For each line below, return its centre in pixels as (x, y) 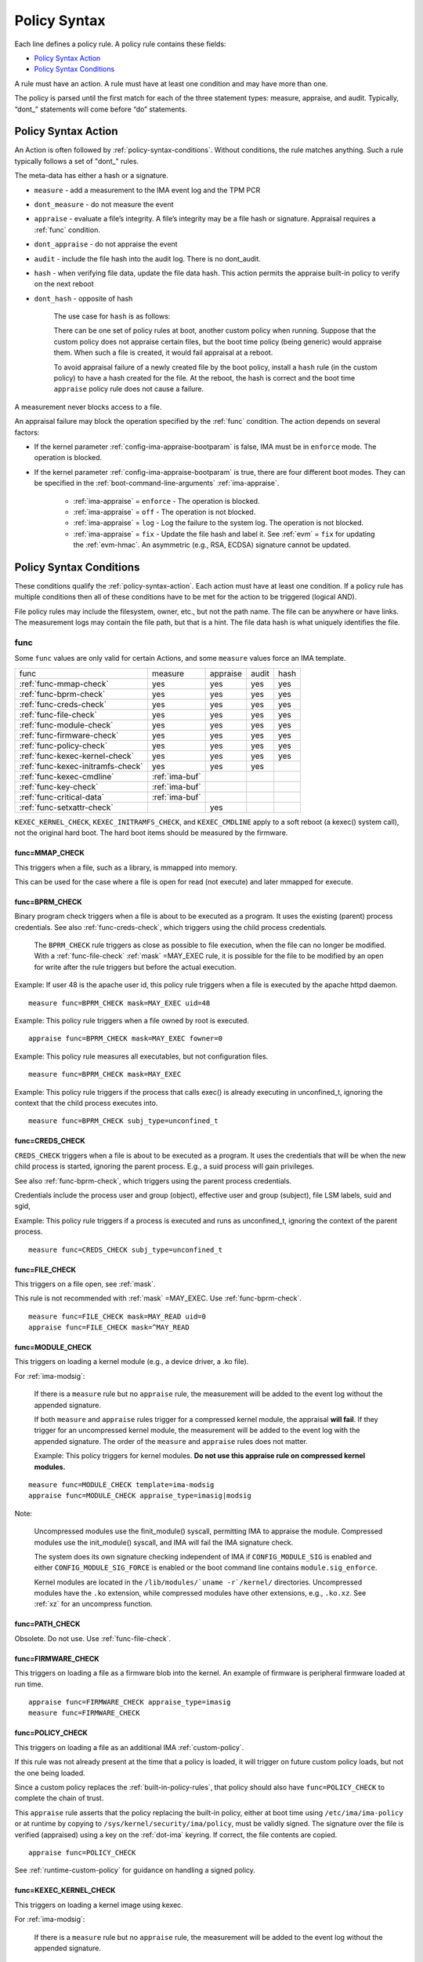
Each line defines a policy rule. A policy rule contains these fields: (120, 44)
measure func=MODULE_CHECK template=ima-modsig (121, 1484)
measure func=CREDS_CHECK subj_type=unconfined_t (126, 1249)
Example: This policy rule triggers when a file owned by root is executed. (132, 1021)
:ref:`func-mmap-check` (64, 684)
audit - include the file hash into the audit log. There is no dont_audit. (148, 258)
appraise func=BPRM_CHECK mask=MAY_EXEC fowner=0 (126, 1039)
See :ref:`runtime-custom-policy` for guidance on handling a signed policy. (135, 1870)
